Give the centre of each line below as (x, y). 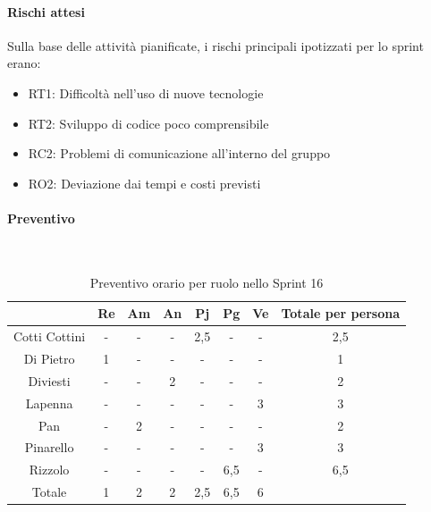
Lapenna (49, 403)
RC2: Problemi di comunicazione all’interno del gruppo (179, 153)
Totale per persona (341, 313)
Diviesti (49, 380)
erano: (24, 63)
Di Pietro (49, 359)
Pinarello (49, 447)
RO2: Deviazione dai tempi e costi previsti (144, 183)
